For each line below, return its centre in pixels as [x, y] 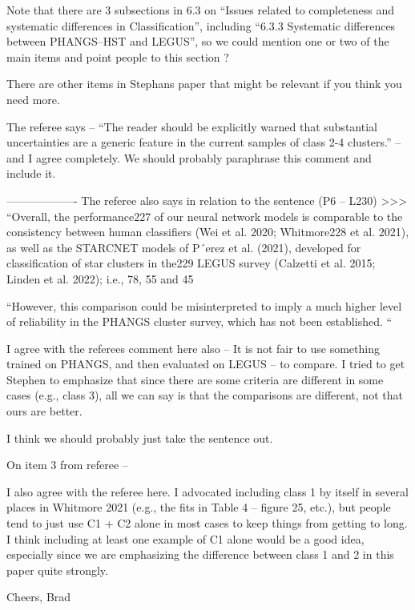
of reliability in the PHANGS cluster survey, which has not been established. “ [199, 321]
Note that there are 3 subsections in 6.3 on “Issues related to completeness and [201, 10]
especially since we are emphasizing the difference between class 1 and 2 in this [200, 554]
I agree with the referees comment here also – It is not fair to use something [193, 348]
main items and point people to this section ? [118, 56]
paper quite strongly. [57, 570]
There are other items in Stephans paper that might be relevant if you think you [204, 84]
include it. [31, 173]
